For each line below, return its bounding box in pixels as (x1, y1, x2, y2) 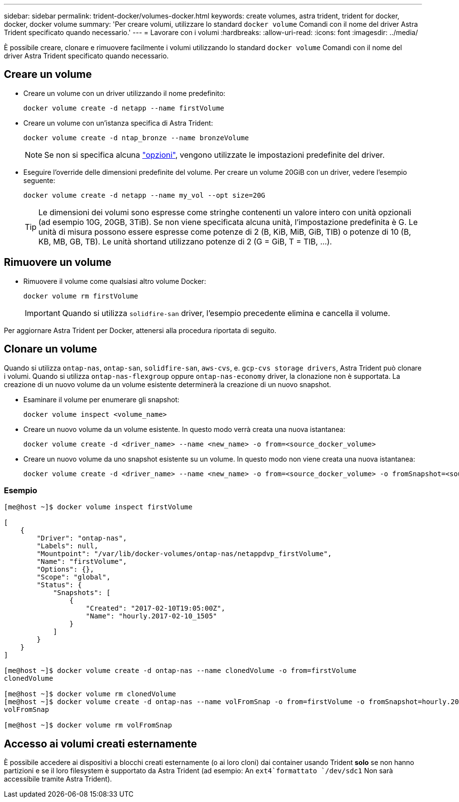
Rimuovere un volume (4, 256, 112, 269)
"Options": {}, (36, 565, 94, 574)
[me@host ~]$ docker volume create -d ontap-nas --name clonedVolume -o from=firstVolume (4, 667, 356, 675)
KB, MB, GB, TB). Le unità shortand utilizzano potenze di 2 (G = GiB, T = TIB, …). (38, 236, 332, 246)
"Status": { (36, 581, 82, 589)
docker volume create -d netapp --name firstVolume (23, 104, 225, 112)
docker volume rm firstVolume (23, 292, 139, 300)
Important (25, 308, 60, 318)
